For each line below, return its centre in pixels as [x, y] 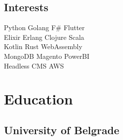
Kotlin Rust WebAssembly [43, 46]
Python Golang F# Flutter [44, 27]
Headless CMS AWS [34, 65]
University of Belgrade [62, 130]
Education [38, 99]
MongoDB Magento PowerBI [47, 56]
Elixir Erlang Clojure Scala [44, 37]
